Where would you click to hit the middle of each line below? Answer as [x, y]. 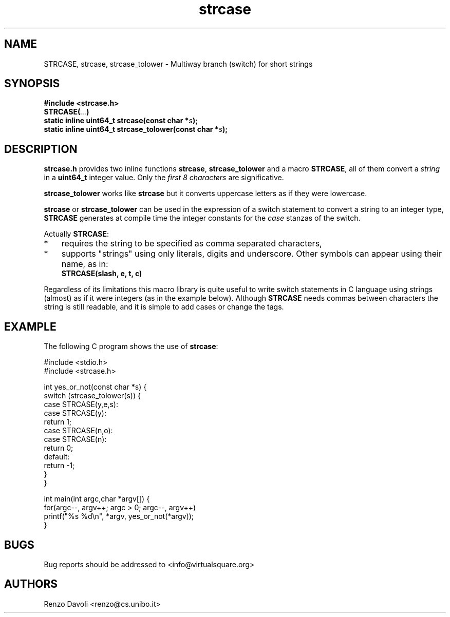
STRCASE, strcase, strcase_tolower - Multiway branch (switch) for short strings [178, 64]
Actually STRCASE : [76, 234]
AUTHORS [31, 584]
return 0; [59, 448]
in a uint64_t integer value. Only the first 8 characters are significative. [164, 178]
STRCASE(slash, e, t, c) [102, 274]
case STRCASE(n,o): [78, 431]
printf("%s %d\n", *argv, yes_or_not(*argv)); [119, 516]
